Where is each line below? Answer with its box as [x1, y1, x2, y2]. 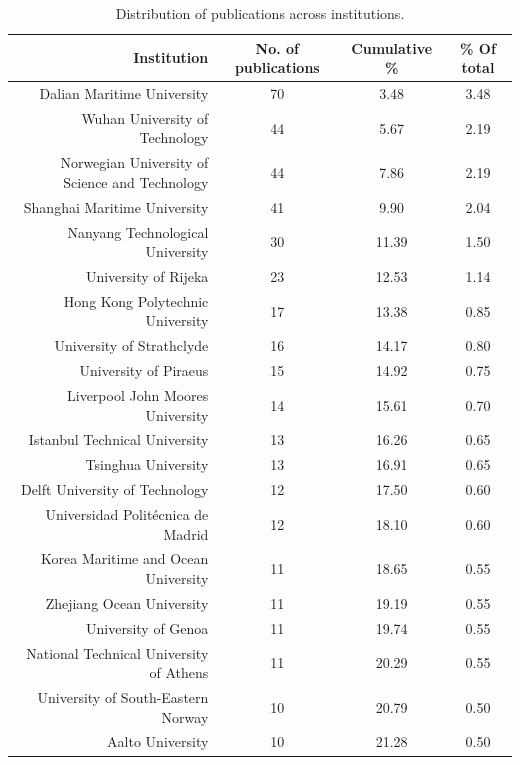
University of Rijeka [85, 266, 209, 287]
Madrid [163, 523, 209, 544]
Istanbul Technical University [28, 429, 209, 450]
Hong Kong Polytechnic [63, 290, 209, 311]
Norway [161, 706, 209, 727]
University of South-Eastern [37, 686, 209, 707]
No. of [255, 37, 300, 58]
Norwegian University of [60, 152, 209, 173]
